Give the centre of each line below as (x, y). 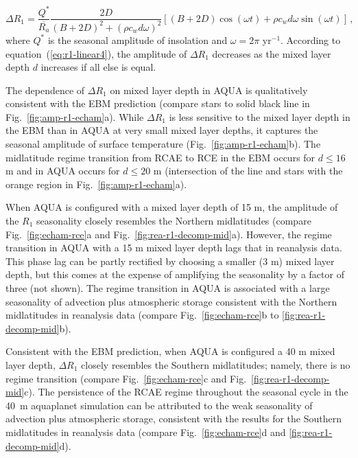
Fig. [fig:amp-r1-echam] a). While (75, 116)
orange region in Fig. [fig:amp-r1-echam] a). (96, 184)
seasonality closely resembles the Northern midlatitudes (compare (174, 221)
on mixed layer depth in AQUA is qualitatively (209, 90)
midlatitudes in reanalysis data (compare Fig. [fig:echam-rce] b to (142, 315)
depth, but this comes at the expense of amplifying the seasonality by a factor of (175, 274)
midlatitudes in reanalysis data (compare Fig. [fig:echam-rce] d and (146, 432)
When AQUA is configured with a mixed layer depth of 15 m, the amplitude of (172, 207)
